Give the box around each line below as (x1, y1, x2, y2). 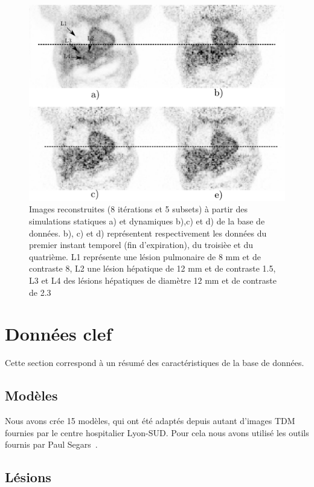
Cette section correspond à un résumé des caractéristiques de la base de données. (5, 356, 304, 369)
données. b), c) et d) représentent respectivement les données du (29, 226, 267, 239)
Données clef (5, 321, 112, 346)
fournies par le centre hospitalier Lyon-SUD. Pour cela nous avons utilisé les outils (5, 426, 309, 439)
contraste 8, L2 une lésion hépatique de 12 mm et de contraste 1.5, (29, 262, 276, 275)
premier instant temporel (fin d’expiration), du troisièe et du (29, 238, 253, 251)
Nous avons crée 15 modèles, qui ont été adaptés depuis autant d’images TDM (5, 414, 295, 427)
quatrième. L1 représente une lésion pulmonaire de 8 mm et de (29, 250, 261, 263)
